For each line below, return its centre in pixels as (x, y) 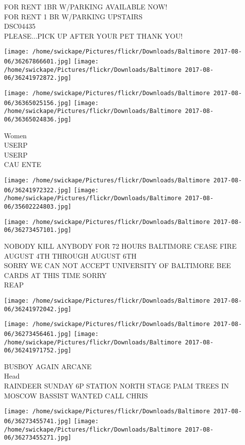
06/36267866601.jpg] (38, 62)
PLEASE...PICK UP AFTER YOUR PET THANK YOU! (93, 35)
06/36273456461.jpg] (38, 334)
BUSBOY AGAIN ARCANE (48, 366)
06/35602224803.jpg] (38, 206)
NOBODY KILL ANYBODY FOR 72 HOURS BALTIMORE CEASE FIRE (120, 246)
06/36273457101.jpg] (38, 230)
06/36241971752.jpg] (38, 351)
